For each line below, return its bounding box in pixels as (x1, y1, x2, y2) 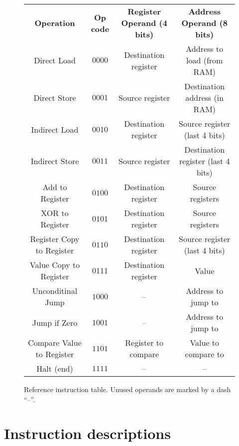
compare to (185, 348, 224, 360)
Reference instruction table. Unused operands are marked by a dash (24, 384, 231, 394)
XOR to (41, 207, 69, 219)
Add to (42, 181, 67, 193)
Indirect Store (30, 155, 79, 167)
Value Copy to (29, 259, 80, 270)
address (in (185, 92, 224, 103)
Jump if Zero (32, 316, 78, 328)
